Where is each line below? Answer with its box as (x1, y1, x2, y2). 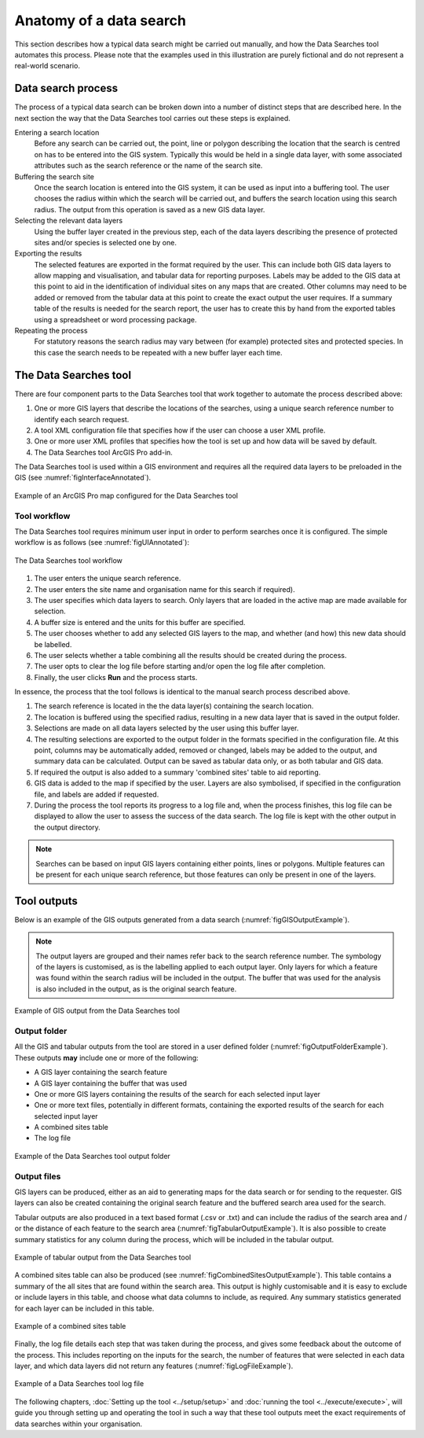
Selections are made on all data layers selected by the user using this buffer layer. (34, 723, 299, 733)
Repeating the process (14, 326, 88, 336)
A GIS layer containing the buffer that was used (34, 1078, 188, 1088)
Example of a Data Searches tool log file (14, 1379, 144, 1388)
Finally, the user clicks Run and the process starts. (34, 672, 198, 682)
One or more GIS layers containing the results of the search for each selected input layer (34, 1089, 321, 1098)
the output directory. (34, 822, 101, 832)
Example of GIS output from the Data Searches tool (14, 1006, 181, 1016)
